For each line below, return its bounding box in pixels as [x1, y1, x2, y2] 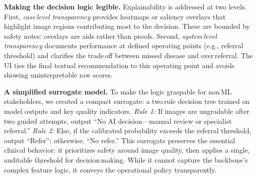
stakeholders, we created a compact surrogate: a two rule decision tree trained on [4, 96, 250, 106]
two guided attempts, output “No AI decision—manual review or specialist [4, 115, 232, 126]
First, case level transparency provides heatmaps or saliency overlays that [4, 11, 226, 21]
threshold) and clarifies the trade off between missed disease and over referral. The [4, 50, 253, 60]
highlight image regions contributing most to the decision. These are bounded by [4, 21, 250, 31]
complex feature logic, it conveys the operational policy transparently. [4, 164, 217, 175]
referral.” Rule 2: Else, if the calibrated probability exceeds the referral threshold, [4, 125, 252, 136]
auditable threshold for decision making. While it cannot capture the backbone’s [4, 154, 248, 165]
